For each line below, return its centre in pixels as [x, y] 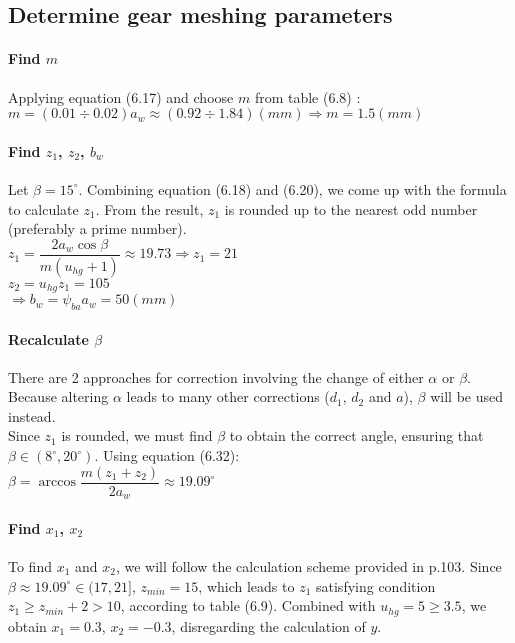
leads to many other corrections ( [228, 396]
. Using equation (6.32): [167, 455]
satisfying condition [376, 585]
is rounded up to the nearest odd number [351, 208]
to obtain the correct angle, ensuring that [356, 435]
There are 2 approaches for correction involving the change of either [216, 376]
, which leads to [246, 585]
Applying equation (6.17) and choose [121, 96]
